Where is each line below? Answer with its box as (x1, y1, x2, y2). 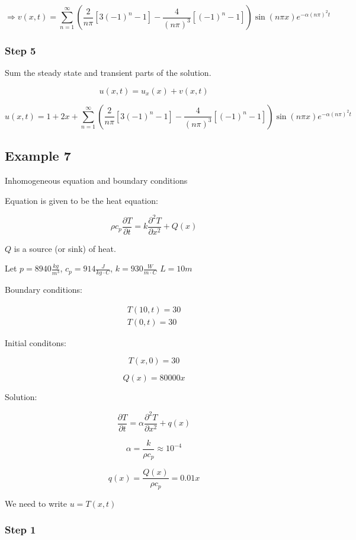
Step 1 (5, 522, 36, 537)
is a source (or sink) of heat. (14, 242, 116, 254)
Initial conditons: (5, 336, 66, 349)
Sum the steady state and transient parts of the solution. (5, 66, 211, 79)
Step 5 (5, 43, 36, 57)
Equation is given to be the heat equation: (5, 194, 158, 206)
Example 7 (5, 146, 71, 165)
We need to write (5, 497, 68, 509)
